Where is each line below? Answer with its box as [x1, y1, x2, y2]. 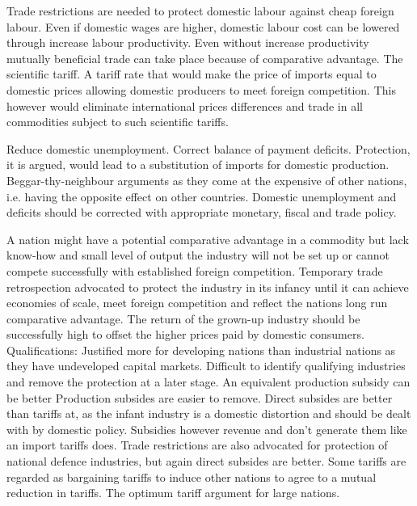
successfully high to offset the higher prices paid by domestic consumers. [6, 326, 364, 343]
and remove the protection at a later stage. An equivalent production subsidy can [6, 373, 411, 390]
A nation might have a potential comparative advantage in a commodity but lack [6, 230, 409, 247]
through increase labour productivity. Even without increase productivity [6, 34, 369, 51]
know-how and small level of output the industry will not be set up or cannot [6, 247, 390, 264]
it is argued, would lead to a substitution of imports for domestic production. [6, 156, 390, 173]
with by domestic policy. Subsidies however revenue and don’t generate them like [6, 420, 407, 437]
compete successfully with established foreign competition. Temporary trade [6, 262, 383, 279]
